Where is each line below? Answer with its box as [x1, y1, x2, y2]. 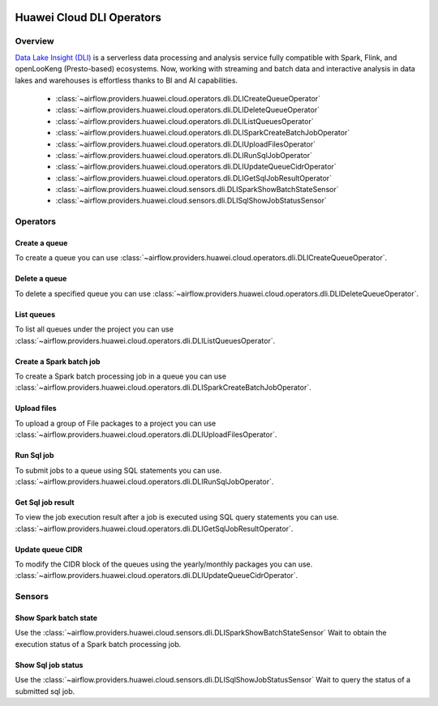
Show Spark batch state [15, 613, 97, 623]
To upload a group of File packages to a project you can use [15, 418, 217, 428]
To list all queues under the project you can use [15, 324, 174, 334]
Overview [15, 36, 54, 47]
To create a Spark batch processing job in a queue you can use [15, 371, 227, 381]
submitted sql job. [15, 686, 75, 696]
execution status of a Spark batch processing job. [15, 639, 182, 648]
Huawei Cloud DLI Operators [15, 11, 162, 24]
